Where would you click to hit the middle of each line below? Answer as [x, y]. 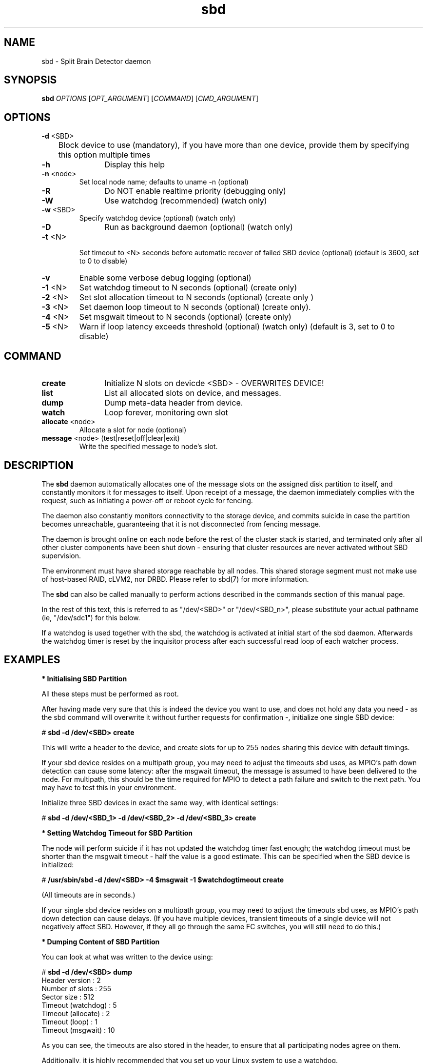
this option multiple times [104, 155]
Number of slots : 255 [77, 988]
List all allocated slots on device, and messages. [193, 393]
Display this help [135, 165]
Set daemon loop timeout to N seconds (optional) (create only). [195, 307]
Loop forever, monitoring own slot [166, 413]
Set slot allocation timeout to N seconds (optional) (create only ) [196, 297]
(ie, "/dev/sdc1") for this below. [91, 617]
